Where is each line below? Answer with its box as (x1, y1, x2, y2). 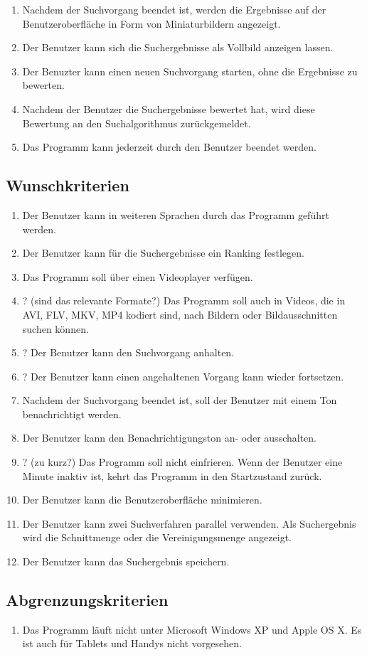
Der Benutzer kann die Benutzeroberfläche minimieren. (22, 492, 262, 507)
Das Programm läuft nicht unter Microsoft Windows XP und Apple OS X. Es (22, 622, 362, 637)
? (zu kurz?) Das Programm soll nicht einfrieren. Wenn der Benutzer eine (22, 454, 343, 469)
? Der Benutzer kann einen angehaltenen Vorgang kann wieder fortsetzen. (22, 368, 344, 383)
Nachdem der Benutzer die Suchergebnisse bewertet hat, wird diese (22, 101, 315, 116)
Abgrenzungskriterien (6, 589, 169, 611)
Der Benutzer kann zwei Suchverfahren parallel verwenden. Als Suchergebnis (22, 516, 356, 531)
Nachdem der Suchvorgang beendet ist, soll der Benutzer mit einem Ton (22, 393, 337, 408)
